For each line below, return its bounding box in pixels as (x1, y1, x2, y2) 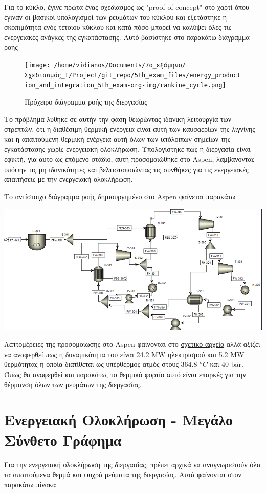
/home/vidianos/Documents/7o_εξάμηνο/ (54, 61, 186, 69)
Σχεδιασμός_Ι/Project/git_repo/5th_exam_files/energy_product (25, 71, 241, 79)
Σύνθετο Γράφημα (4, 429, 122, 450)
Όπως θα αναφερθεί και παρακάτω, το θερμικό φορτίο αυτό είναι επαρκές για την (4, 369, 246, 380)
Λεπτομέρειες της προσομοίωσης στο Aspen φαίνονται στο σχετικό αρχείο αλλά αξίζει (4, 339, 260, 350)
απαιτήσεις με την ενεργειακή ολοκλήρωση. (4, 174, 133, 184)
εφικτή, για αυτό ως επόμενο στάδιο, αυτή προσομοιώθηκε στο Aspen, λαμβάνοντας (4, 153, 255, 164)
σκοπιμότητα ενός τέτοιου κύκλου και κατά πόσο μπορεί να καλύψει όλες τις (4, 22, 232, 32)
